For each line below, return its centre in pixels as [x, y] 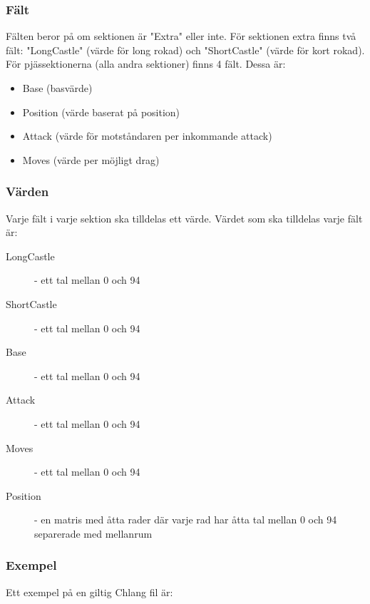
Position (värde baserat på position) [101, 112]
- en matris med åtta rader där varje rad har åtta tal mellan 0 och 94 [186, 519]
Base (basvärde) [57, 88]
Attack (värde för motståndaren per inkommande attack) [147, 136]
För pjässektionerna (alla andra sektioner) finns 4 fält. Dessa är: [146, 64]
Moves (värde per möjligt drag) [91, 159]
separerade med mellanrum [93, 533]
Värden [27, 191]
